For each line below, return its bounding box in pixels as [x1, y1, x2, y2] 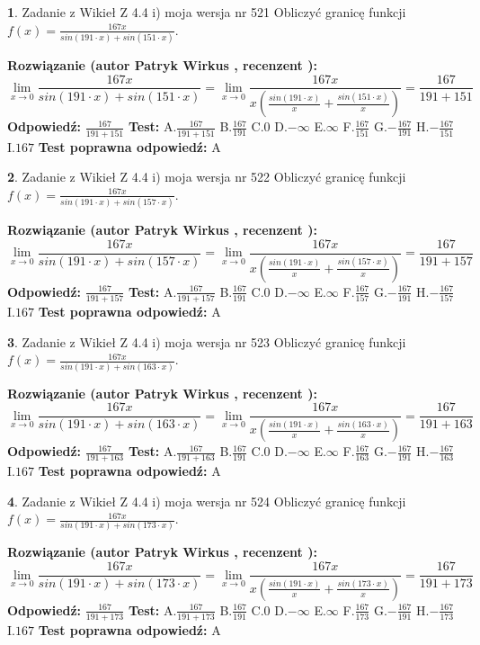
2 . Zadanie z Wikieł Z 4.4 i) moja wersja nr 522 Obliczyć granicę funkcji [7, 167, 406, 186]
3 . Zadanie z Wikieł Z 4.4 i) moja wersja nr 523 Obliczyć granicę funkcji [7, 332, 406, 351]
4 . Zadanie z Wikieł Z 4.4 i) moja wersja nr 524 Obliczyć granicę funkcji [7, 491, 406, 510]
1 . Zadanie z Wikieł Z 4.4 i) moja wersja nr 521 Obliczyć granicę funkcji [7, 3, 406, 21]
